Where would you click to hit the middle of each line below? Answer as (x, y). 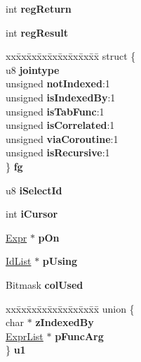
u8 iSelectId (34, 190)
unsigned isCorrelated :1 (60, 125)
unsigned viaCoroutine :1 (62, 138)
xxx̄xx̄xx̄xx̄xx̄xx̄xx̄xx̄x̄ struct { (71, 56)
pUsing (60, 261)
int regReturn (39, 8)
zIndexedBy (65, 322)
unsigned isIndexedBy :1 (61, 97)
